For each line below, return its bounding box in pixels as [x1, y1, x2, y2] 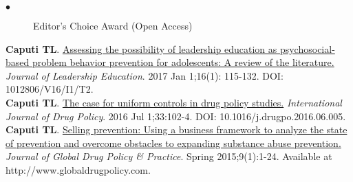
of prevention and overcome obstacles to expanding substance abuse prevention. [6, 135, 341, 150]
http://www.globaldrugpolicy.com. [6, 162, 151, 177]
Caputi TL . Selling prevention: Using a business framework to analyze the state [6, 122, 347, 137]
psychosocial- [279, 41, 335, 56]
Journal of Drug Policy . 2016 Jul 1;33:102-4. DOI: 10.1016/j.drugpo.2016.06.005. [6, 109, 346, 123]
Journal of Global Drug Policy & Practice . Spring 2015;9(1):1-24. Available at [6, 149, 332, 163]
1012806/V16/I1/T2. [6, 82, 94, 96]
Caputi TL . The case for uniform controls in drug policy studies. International [6, 95, 342, 109]
